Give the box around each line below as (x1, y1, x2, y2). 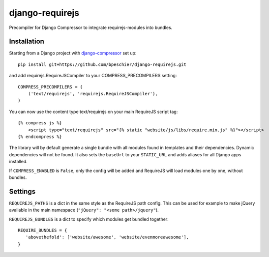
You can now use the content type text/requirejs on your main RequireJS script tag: (9, 109, 178, 114)
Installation (9, 37, 44, 46)
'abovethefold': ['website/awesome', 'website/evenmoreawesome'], (25, 234, 189, 240)
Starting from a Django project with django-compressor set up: (9, 50, 137, 56)
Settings (9, 187, 36, 196)
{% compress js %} (18, 120, 62, 126)
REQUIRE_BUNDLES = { (18, 228, 67, 233)
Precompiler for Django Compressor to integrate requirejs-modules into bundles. (9, 25, 173, 30)
